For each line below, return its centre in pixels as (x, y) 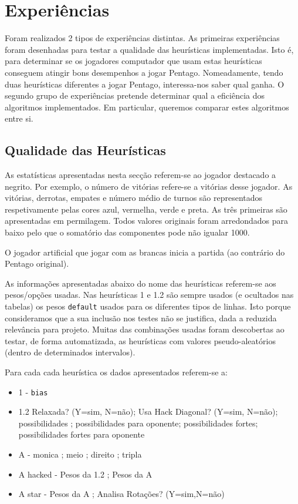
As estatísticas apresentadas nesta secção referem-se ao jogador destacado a (140, 175)
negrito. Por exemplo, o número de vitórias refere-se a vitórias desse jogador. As (149, 186)
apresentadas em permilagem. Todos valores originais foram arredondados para (146, 221)
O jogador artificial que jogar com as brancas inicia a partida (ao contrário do (145, 252)
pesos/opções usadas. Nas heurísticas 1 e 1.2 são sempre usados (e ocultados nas (149, 295)
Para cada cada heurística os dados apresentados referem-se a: (116, 372)
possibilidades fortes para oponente (82, 434)
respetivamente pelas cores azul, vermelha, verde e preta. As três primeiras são (146, 209)
